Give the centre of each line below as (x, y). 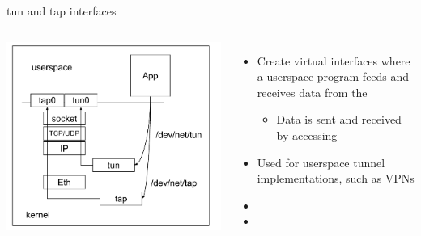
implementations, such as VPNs (336, 178)
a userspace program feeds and (333, 76)
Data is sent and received (339, 119)
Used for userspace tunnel (321, 162)
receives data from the (312, 92)
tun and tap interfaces (62, 11)
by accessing (307, 135)
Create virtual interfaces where (334, 60)
